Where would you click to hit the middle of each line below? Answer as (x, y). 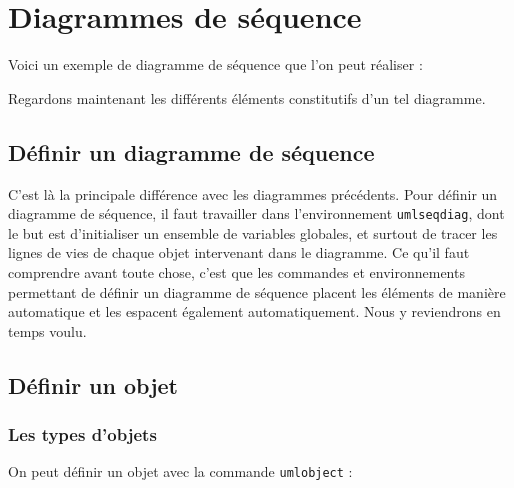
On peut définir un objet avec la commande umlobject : (180, 471)
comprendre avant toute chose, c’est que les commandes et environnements (236, 271)
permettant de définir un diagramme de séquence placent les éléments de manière (257, 291)
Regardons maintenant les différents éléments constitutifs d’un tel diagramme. (247, 97)
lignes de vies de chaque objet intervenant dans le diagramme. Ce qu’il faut (239, 252)
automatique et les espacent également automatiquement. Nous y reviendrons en (254, 311)
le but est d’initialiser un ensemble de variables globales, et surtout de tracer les (253, 232)
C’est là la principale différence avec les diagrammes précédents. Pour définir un (253, 193)
